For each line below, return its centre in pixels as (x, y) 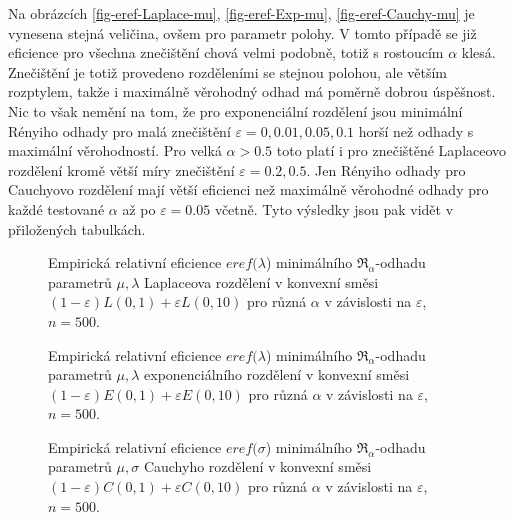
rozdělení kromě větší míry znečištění (121, 169)
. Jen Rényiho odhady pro (386, 169)
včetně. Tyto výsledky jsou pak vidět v (334, 208)
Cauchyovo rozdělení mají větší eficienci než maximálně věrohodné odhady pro (248, 189)
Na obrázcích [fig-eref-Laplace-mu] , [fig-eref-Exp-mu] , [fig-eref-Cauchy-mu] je (241, 13)
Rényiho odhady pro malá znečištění (119, 130)
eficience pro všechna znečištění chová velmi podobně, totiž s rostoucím (226, 52)
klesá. (478, 52)
